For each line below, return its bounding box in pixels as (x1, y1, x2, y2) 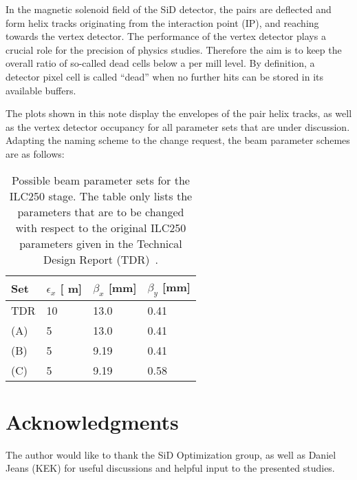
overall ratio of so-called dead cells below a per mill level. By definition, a (6, 56, 315, 70)
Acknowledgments (6, 407, 179, 435)
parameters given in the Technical (19, 235, 182, 251)
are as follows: (6, 146, 65, 160)
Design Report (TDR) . (43, 251, 158, 267)
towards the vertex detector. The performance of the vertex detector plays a (6, 29, 326, 43)
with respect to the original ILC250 (15, 219, 186, 236)
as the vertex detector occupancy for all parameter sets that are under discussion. (6, 119, 350, 134)
